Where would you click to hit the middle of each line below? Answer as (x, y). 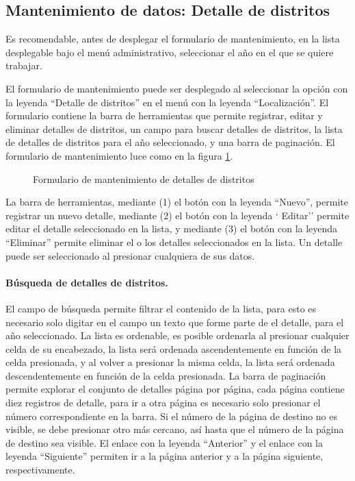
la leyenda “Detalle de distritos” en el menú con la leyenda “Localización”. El (167, 102)
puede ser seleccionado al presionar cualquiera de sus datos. (130, 255)
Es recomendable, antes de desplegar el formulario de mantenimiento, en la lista (173, 39)
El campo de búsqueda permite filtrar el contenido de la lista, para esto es (161, 308)
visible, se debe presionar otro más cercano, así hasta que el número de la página (175, 429)
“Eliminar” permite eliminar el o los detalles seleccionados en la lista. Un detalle (174, 242)
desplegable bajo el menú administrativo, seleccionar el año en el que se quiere (170, 52)
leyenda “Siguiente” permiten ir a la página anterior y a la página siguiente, (165, 456)
